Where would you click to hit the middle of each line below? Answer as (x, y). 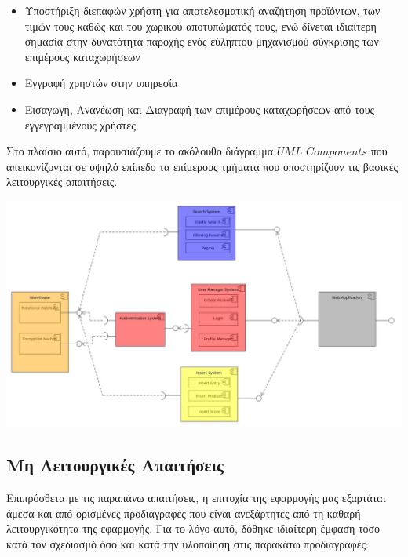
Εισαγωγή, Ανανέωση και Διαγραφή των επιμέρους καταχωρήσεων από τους (200, 109)
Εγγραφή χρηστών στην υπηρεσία (101, 83)
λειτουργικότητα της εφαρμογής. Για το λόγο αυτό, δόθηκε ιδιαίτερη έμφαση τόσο (193, 528)
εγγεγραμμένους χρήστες (80, 124)
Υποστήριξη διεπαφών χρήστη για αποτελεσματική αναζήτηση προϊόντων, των (202, 10)
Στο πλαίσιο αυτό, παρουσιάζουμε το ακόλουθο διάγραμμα (140, 151)
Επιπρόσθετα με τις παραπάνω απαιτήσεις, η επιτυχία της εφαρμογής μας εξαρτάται (196, 498)
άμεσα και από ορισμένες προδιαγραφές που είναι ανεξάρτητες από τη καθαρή (184, 513)
